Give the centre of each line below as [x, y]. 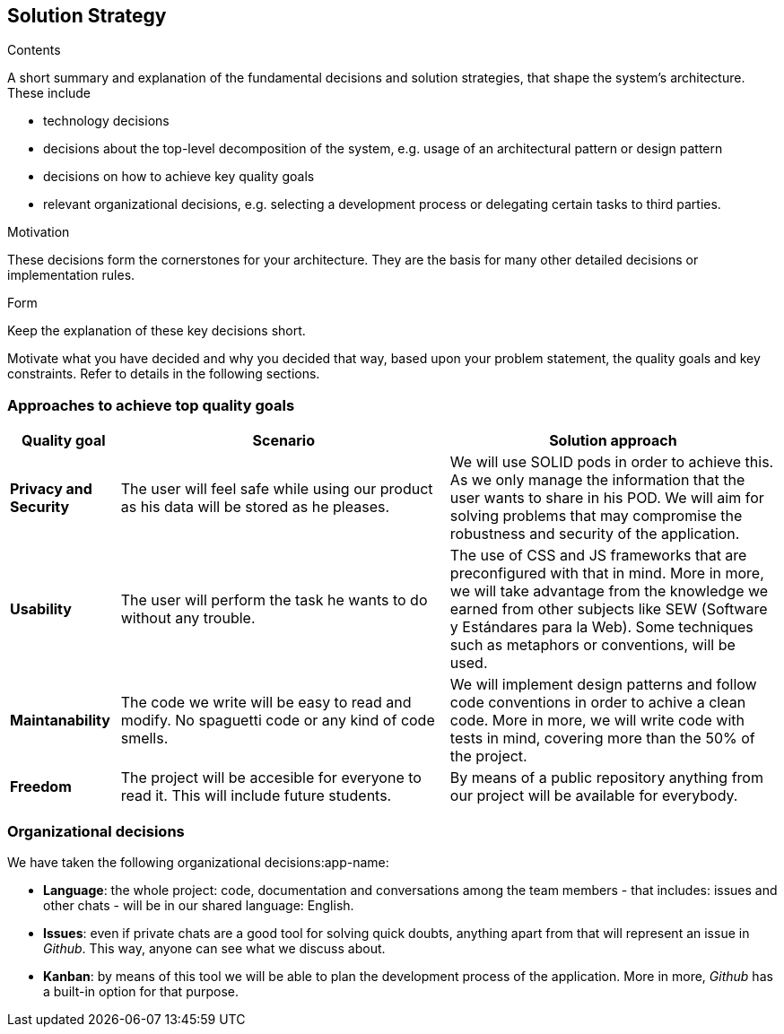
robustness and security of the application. [595, 534]
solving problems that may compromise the [596, 516]
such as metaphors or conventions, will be [592, 645]
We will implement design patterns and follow [603, 685]
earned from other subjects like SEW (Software [609, 609]
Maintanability [60, 721]
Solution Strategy [87, 16]
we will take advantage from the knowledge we [609, 591]
